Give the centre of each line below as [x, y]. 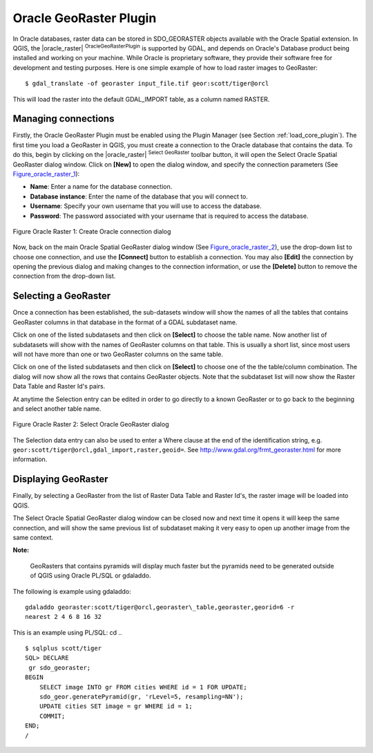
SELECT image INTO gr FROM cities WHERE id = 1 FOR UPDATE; [143, 687]
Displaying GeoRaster [60, 480]
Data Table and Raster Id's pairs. [59, 387]
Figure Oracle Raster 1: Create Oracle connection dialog [92, 231]
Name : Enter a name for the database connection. [101, 187]
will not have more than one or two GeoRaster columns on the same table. [118, 354]
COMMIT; [52, 716]
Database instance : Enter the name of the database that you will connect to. [139, 196]
